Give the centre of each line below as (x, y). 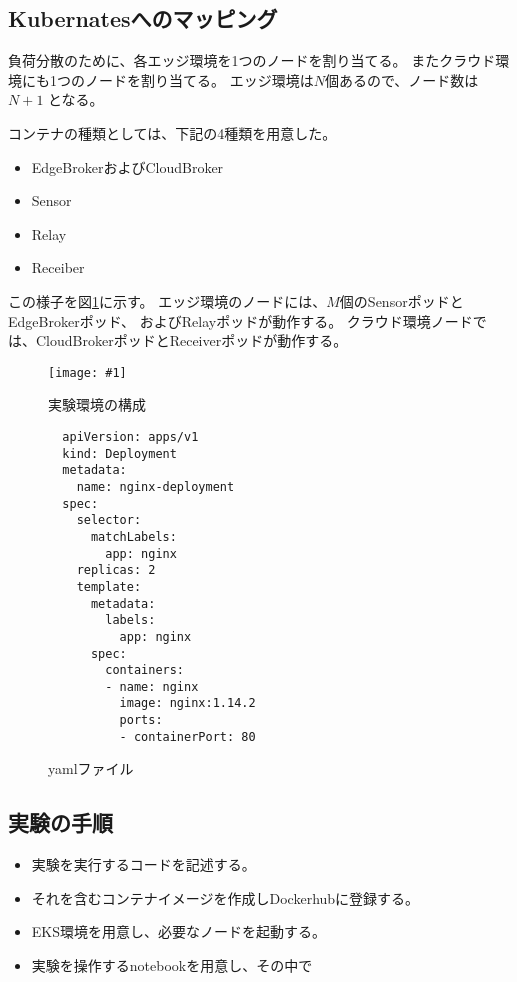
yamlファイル (91, 768)
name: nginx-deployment (155, 486)
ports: (141, 720)
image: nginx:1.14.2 (187, 703)
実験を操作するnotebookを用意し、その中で (172, 965)
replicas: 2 (116, 570)
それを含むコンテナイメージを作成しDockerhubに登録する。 (225, 897)
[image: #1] (87, 372)
